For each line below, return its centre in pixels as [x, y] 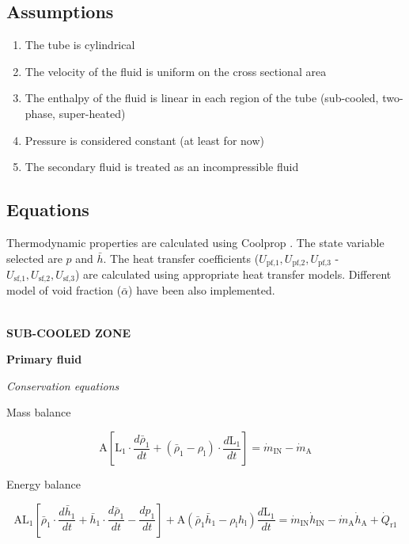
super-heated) [92, 113]
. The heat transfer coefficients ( [181, 258]
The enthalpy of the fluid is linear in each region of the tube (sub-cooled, [202, 98]
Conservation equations [63, 385]
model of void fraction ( [64, 290]
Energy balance [44, 484]
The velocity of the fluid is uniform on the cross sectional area [176, 71]
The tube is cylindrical [80, 45]
